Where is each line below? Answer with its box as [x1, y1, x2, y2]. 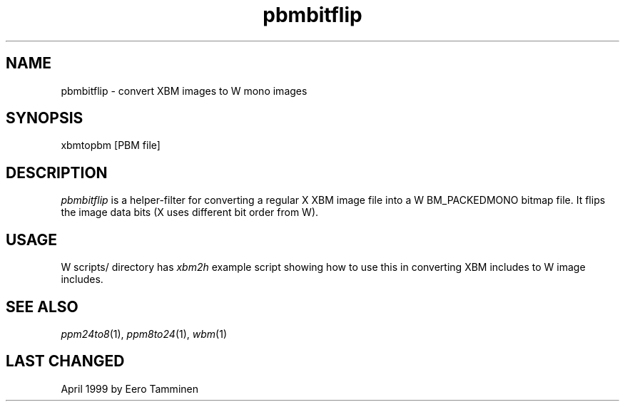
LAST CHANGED [6, 352, 125, 371]
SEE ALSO [6, 297, 78, 316]
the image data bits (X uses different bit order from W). [61, 206, 319, 219]
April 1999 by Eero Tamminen [61, 382, 198, 395]
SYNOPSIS [6, 109, 83, 128]
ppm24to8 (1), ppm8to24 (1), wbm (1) [61, 327, 228, 340]
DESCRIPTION [6, 163, 108, 182]
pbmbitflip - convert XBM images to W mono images [61, 84, 308, 97]
